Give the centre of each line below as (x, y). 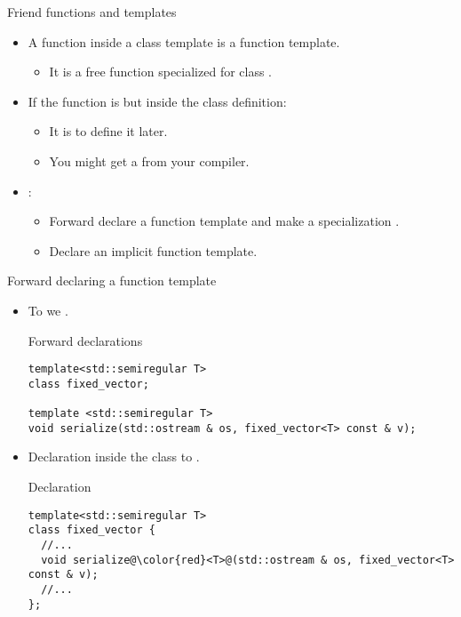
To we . (48, 310)
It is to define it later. (108, 131)
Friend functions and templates (92, 12)
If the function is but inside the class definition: (157, 101)
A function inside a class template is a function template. (184, 41)
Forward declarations (85, 340)
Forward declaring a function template (112, 280)
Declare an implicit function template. (153, 250)
